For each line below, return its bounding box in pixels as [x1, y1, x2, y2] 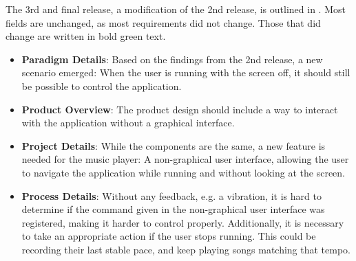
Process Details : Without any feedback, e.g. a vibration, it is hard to [21, 188, 322, 203]
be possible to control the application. [21, 78, 182, 93]
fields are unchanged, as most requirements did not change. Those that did [6, 15, 321, 30]
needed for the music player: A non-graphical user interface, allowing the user [21, 152, 349, 166]
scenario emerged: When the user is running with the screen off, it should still [21, 65, 350, 80]
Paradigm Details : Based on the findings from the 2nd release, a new [21, 52, 323, 66]
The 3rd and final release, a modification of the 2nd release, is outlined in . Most [6, 2, 346, 16]
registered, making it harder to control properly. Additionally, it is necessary [21, 215, 344, 229]
